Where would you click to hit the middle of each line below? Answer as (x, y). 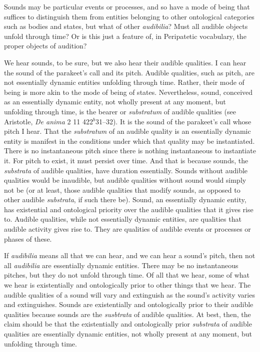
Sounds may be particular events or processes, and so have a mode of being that (127, 6)
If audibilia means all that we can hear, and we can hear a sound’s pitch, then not (130, 255)
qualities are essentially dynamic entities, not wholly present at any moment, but (128, 334)
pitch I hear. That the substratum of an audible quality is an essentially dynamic (127, 131)
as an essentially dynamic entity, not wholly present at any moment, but (115, 102)
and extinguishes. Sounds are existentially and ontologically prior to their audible (129, 304)
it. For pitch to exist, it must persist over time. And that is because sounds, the (126, 160)
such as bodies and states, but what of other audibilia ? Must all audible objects (126, 26)
